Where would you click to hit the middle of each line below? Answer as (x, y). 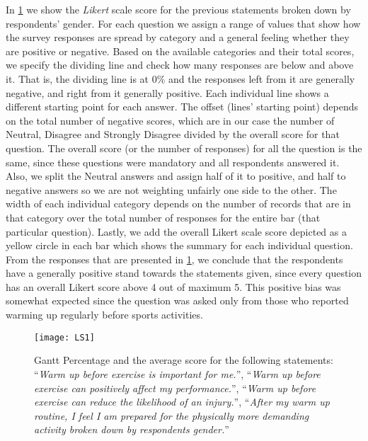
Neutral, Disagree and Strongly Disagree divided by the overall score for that (173, 134)
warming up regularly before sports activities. (104, 315)
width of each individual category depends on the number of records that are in (178, 204)
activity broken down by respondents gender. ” (132, 429)
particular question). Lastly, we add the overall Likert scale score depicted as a (176, 231)
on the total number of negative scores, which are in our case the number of (170, 120)
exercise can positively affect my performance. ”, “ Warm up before (175, 388)
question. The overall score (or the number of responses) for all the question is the (184, 148)
